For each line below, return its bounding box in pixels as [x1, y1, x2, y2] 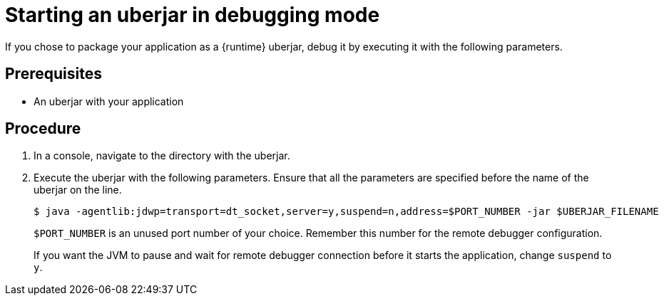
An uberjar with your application [34, 95, 184, 107]
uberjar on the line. [34, 184, 122, 196]
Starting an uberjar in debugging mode [5, 3, 380, 27]
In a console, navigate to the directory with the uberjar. [34, 149, 290, 162]
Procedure [5, 120, 81, 138]
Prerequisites [5, 65, 102, 83]
